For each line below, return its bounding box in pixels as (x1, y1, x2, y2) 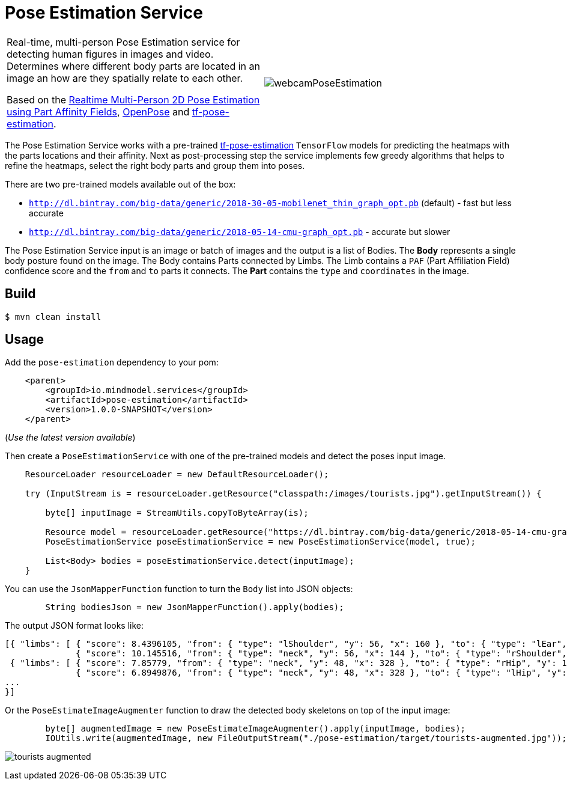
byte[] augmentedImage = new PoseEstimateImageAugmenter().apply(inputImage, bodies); (45, 724, 466, 734)
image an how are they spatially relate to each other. (7, 72, 243, 84)
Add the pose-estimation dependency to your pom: (5, 357, 219, 368)
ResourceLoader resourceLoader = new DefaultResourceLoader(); (25, 469, 329, 480)
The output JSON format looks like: (5, 620, 144, 631)
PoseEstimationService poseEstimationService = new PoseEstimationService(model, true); (45, 537, 476, 547)
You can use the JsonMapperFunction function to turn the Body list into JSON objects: (5, 584, 353, 594)
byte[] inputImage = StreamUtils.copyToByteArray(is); (45, 508, 309, 518)
